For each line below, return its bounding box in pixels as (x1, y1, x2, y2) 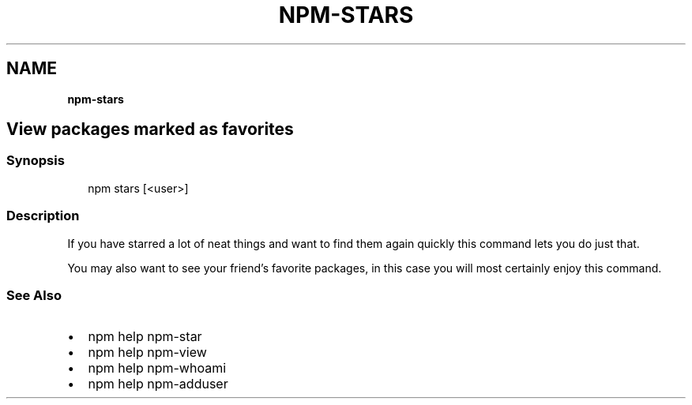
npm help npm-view (88, 344, 207, 361)
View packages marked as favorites (6, 119, 294, 140)
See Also (6, 287, 62, 303)
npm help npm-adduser (88, 376, 228, 392)
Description (6, 208, 80, 224)
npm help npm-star (88, 328, 202, 345)
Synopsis (6, 152, 65, 169)
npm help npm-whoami (88, 360, 227, 377)
